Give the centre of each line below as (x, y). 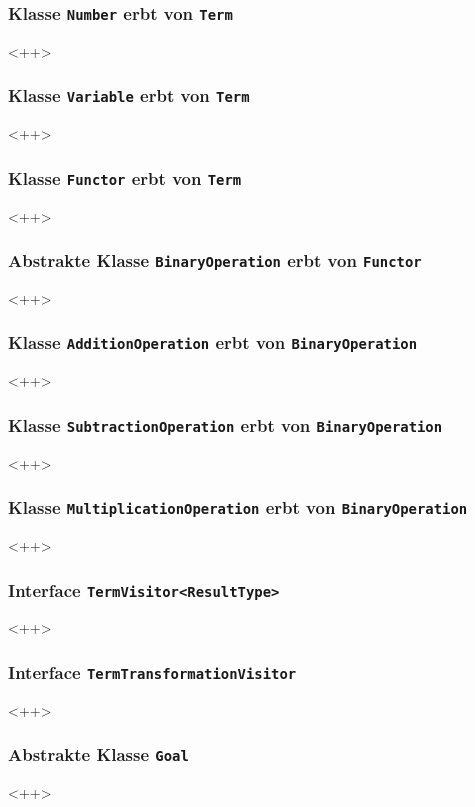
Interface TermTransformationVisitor (152, 671)
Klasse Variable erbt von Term (129, 95)
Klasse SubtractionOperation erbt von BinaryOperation (225, 424)
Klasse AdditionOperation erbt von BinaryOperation (213, 342)
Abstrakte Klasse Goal (98, 754)
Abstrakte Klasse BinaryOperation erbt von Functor (215, 260)
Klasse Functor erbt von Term (125, 177)
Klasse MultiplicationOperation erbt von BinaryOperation (238, 507)
